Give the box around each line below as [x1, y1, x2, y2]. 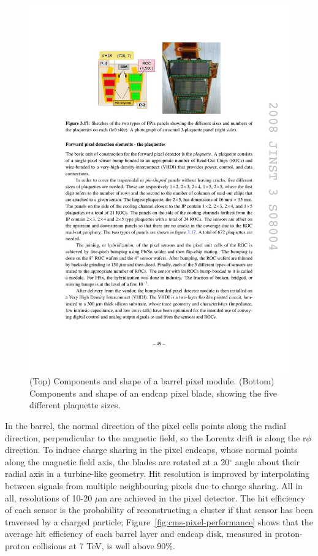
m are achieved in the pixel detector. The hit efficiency [100, 491, 306, 504]
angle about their [235, 455, 300, 468]
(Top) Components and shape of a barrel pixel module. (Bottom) [29, 375, 274, 387]
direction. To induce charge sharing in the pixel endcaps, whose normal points [5, 443, 298, 456]
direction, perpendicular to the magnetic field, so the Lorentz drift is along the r [5, 431, 306, 444]
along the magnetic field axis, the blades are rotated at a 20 [5, 455, 230, 468]
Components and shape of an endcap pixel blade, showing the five [29, 386, 277, 399]
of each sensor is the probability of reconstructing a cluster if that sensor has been [5, 503, 313, 516]
